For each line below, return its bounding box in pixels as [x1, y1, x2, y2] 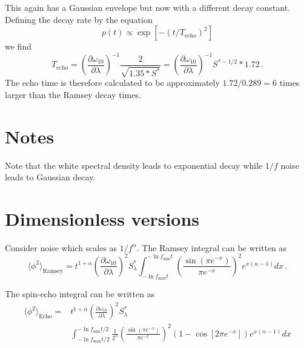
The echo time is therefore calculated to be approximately [5, 76, 220, 89]
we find [5, 40, 31, 53]
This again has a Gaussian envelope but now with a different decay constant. [5, 1, 291, 13]
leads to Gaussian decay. [5, 171, 96, 183]
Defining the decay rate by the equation [5, 13, 153, 25]
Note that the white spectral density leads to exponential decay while [5, 159, 263, 171]
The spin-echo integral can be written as [5, 287, 155, 300]
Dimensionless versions [5, 206, 200, 231]
